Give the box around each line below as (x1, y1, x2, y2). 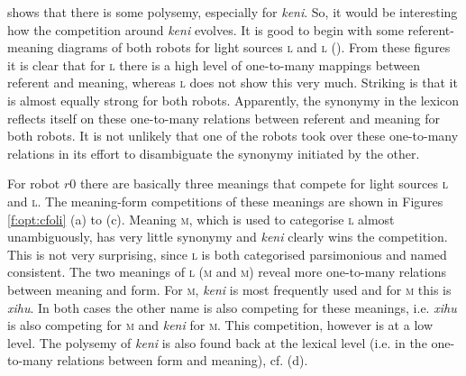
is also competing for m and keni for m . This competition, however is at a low (7, 316, 433, 335)
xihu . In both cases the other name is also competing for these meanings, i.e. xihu (7, 298, 457, 316)
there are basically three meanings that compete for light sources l (79, 174, 448, 193)
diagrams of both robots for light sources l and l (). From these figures (57, 38, 451, 57)
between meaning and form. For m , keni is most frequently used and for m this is (7, 280, 452, 298)
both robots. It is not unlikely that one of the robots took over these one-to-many (7, 126, 459, 145)
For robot (7, 174, 60, 193)
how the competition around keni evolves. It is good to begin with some (7, 20, 404, 39)
